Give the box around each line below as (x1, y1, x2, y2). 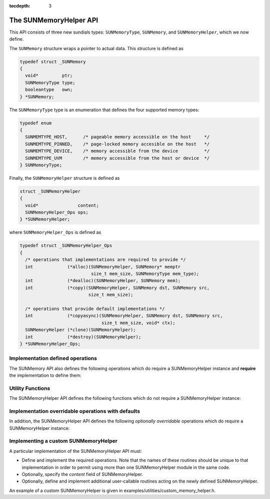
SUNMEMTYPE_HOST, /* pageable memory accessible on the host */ (25, 134, 210, 140)
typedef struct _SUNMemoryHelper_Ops (19, 243, 112, 248)
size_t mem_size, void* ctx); (101, 320, 175, 326)
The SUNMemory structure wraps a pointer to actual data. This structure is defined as (9, 45, 183, 51)
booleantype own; (25, 87, 73, 93)
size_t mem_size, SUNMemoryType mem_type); (90, 271, 199, 277)
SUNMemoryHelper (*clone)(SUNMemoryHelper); (25, 327, 136, 333)
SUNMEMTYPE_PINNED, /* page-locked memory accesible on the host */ (25, 141, 210, 147)
